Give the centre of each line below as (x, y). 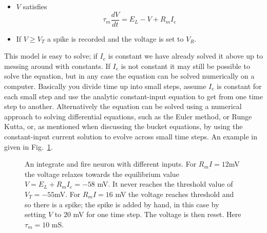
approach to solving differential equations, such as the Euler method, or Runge (128, 116)
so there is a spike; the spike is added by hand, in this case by (122, 204)
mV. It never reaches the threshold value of (165, 184)
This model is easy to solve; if (51, 56)
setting (35, 214)
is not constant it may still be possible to (185, 66)
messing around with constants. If (57, 66)
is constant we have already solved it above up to (185, 56)
